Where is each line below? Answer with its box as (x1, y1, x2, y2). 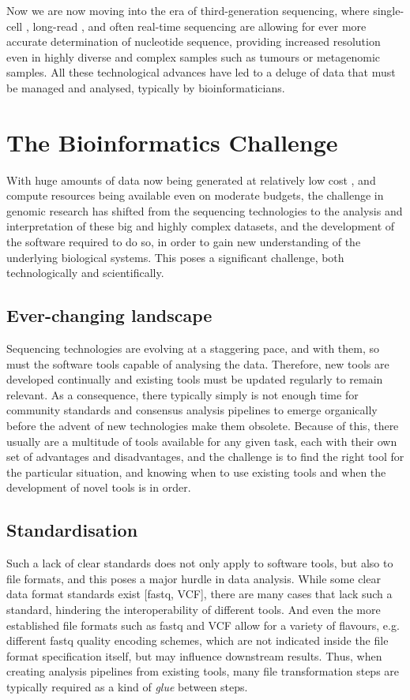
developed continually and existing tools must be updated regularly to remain (6, 371, 383, 387)
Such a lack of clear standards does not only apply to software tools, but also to (6, 555, 393, 571)
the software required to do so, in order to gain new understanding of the (6, 234, 361, 250)
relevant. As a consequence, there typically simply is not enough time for (6, 386, 359, 402)
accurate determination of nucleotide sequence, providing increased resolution (6, 33, 381, 50)
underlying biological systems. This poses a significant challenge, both (6, 249, 344, 265)
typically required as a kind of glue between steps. (6, 678, 248, 694)
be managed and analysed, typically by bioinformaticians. (6, 79, 285, 95)
